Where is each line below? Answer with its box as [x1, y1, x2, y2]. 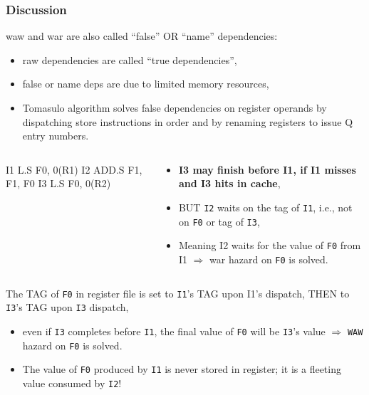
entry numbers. [22, 128, 89, 143]
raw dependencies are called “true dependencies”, [22, 52, 237, 67]
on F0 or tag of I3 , [178, 214, 260, 228]
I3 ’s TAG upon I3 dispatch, [6, 300, 129, 315]
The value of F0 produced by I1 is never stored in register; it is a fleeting [22, 362, 341, 376]
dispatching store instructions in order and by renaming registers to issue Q [22, 114, 353, 129]
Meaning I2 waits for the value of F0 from [178, 238, 361, 253]
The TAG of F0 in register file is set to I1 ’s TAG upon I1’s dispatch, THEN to [6, 285, 350, 300]
